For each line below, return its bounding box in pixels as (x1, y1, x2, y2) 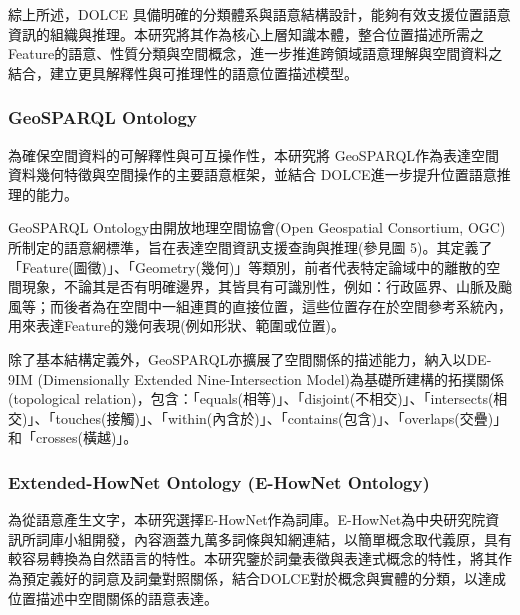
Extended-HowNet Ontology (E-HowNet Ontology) (8, 469, 430, 494)
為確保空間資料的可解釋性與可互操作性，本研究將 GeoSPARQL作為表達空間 (8, 144, 500, 165)
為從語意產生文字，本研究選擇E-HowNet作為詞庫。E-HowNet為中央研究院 (8, 509, 486, 530)
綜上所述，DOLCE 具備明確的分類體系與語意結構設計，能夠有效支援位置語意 (8, 4, 511, 24)
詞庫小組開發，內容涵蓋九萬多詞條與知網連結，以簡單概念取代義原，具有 (35, 528, 512, 549)
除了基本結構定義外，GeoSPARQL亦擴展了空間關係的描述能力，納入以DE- (8, 348, 492, 369)
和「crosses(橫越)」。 (8, 427, 138, 448)
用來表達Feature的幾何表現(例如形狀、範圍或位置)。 (8, 315, 346, 336)
